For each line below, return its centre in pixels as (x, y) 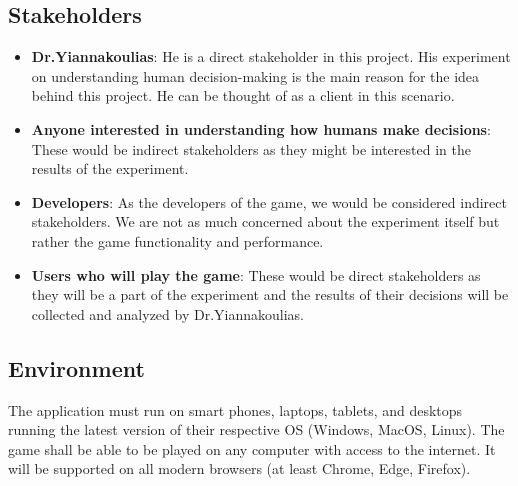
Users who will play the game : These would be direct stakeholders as (256, 274)
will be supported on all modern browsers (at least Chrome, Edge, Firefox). (239, 468)
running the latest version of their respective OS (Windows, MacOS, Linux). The (256, 429)
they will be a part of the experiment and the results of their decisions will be (270, 294)
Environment (76, 367)
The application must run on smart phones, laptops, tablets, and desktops (235, 409)
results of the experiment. (110, 168)
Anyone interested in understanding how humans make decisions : (261, 128)
